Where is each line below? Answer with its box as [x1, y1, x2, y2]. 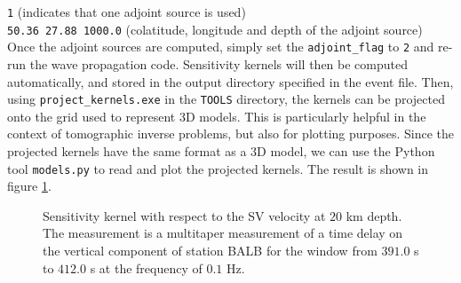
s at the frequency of [90, 258, 203, 277]
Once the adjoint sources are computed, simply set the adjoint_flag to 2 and [7, 37, 434, 56]
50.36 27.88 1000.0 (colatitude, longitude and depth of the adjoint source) [7, 20, 423, 38]
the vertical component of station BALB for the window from [43, 241, 378, 260]
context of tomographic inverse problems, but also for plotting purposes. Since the [7, 124, 455, 143]
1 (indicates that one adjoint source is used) [7, 3, 246, 20]
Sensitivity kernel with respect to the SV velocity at [43, 206, 326, 224]
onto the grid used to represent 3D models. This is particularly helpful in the [7, 106, 426, 125]
